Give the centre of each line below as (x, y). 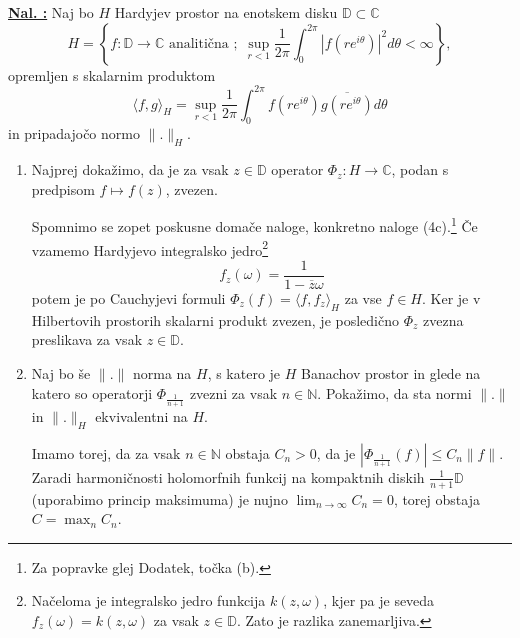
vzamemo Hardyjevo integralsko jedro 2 (150, 248)
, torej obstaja (436, 498)
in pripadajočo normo (74, 133)
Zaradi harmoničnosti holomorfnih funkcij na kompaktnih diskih (228, 476)
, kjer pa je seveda (379, 600)
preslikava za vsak (87, 339)
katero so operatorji (92, 392)
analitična (198, 43)
